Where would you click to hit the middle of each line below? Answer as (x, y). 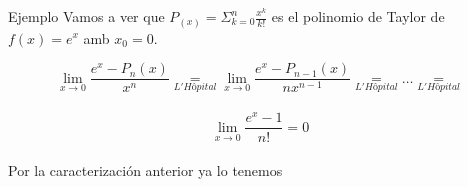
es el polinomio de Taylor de (358, 16)
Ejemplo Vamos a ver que (86, 16)
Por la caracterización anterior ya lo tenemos (145, 170)
